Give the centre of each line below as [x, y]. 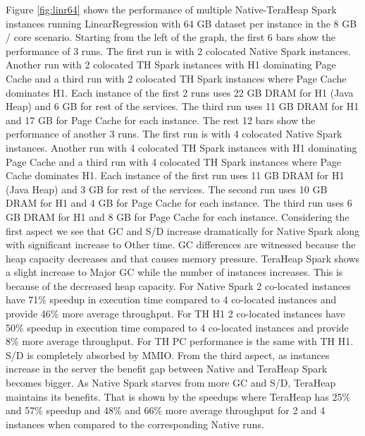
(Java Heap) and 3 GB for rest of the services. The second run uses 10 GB [167, 189]
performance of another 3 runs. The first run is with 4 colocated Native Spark [174, 134]
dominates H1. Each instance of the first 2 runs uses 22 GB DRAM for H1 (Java [180, 92]
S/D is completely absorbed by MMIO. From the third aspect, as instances [168, 355]
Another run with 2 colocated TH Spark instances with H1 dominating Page [171, 65]
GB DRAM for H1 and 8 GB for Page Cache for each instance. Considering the [178, 216]
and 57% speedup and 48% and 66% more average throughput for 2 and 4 [166, 410]
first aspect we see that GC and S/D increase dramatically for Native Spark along [183, 230]
